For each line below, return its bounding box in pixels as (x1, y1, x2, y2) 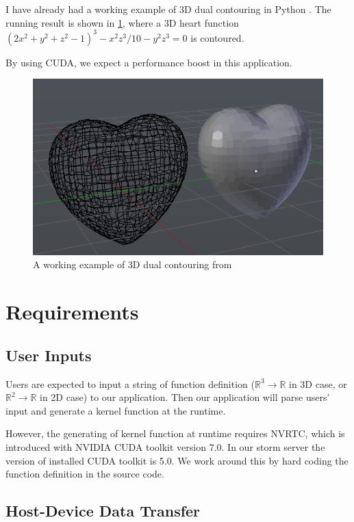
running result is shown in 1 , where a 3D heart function (5, 15, 239, 29)
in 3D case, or (288, 376, 347, 391)
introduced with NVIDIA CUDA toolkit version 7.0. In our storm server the (5, 439, 325, 454)
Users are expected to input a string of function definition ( (5, 376, 255, 391)
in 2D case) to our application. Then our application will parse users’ (39, 390, 330, 404)
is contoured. (190, 30, 244, 44)
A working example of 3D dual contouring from (33, 257, 232, 272)
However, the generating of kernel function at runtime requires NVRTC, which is (5, 426, 345, 441)
